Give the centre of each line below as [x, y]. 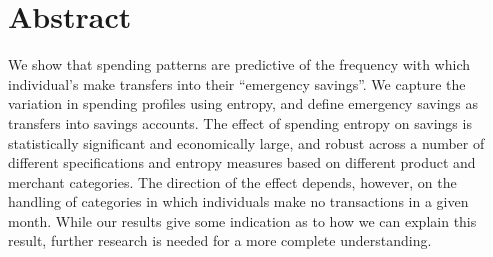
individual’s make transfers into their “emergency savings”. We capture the [237, 83]
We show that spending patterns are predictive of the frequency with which [239, 64]
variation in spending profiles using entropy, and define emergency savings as [243, 103]
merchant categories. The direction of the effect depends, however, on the [232, 181]
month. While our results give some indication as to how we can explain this [242, 220]
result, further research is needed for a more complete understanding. [220, 240]
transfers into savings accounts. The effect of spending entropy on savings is [240, 122]
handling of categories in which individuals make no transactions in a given [238, 201]
